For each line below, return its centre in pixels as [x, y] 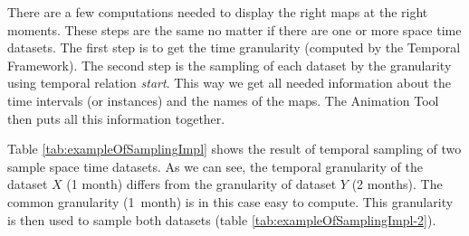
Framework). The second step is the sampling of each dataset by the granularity [230, 65]
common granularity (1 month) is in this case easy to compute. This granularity [230, 201]
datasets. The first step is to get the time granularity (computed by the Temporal [234, 47]
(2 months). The [397, 184]
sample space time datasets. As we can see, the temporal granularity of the [215, 166]
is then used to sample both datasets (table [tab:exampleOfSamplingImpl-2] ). [222, 219]
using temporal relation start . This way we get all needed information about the [229, 83]
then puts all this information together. [116, 118]
